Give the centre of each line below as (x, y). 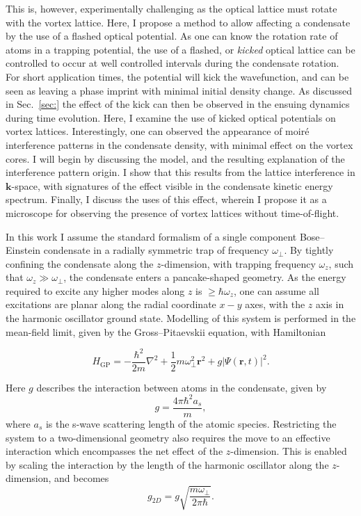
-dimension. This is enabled (289, 451)
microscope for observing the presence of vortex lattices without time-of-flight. (173, 212)
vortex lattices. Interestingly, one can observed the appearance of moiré (158, 131)
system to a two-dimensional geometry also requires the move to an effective (168, 437)
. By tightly (309, 250)
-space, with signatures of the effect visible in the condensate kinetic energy (172, 185)
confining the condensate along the (80, 263)
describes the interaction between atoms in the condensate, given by (182, 387)
